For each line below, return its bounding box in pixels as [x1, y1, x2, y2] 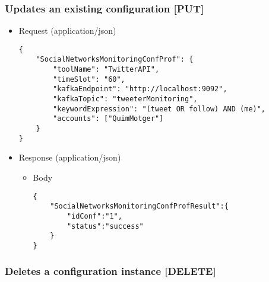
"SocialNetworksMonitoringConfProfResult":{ [50, 202, 229, 211]
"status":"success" [67, 222, 144, 230]
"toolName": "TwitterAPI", [53, 65, 160, 74]
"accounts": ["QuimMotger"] [53, 114, 164, 123]
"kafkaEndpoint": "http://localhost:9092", [53, 85, 227, 94]
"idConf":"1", [67, 211, 122, 220]
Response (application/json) [18, 151, 121, 164]
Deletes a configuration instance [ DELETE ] [5, 264, 216, 278]
